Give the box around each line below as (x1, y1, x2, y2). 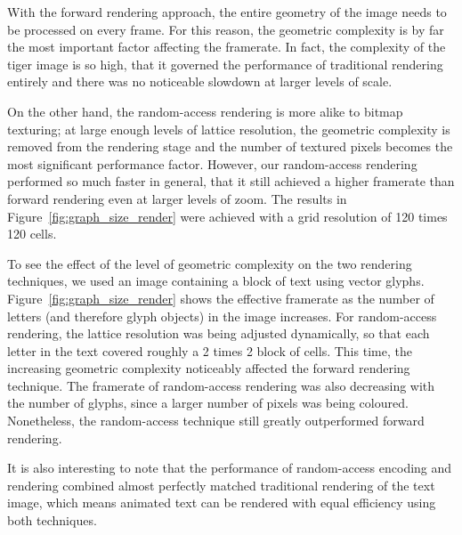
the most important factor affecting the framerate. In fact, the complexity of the (7, 37, 446, 56)
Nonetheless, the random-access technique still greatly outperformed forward (7, 411, 425, 430)
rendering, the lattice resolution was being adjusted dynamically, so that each (7, 324, 430, 343)
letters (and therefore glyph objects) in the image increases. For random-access (7, 306, 437, 325)
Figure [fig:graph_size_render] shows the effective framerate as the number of (7, 288, 434, 307)
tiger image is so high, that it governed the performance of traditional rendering (7, 54, 443, 73)
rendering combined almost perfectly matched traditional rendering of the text (7, 475, 435, 494)
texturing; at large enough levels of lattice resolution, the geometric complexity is (7, 119, 450, 138)
